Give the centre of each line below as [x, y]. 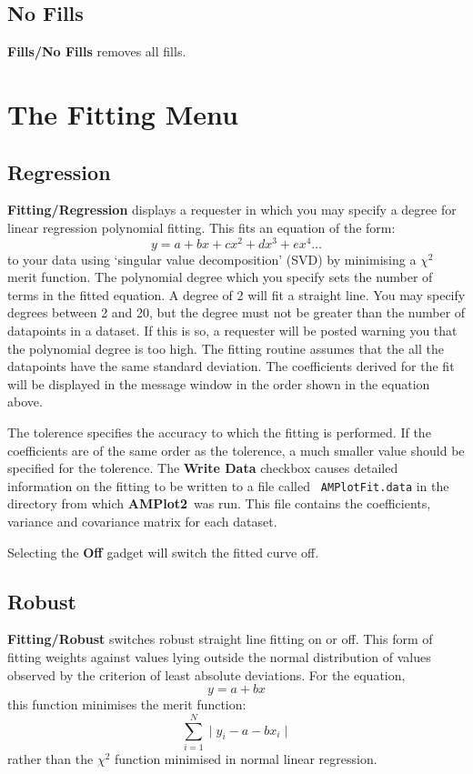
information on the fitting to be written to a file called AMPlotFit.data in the [228, 485]
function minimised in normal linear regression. [246, 758]
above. [25, 402]
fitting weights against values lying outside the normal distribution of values [219, 657]
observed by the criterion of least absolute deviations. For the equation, [206, 674]
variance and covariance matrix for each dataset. [142, 522]
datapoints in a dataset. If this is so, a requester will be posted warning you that [232, 331]
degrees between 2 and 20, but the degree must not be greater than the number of [236, 312]
